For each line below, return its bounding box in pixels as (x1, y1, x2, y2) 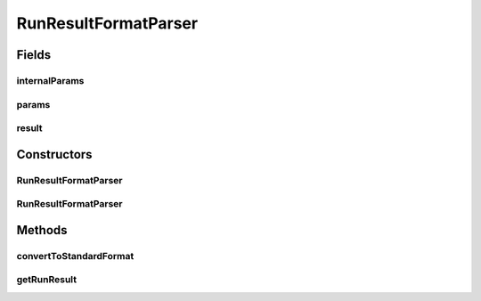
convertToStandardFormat (16, 249, 135, 262)
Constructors (16, 147, 93, 162)
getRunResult (16, 273, 77, 286)
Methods (16, 223, 68, 238)
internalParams (16, 74, 85, 86)
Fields (16, 47, 52, 62)
